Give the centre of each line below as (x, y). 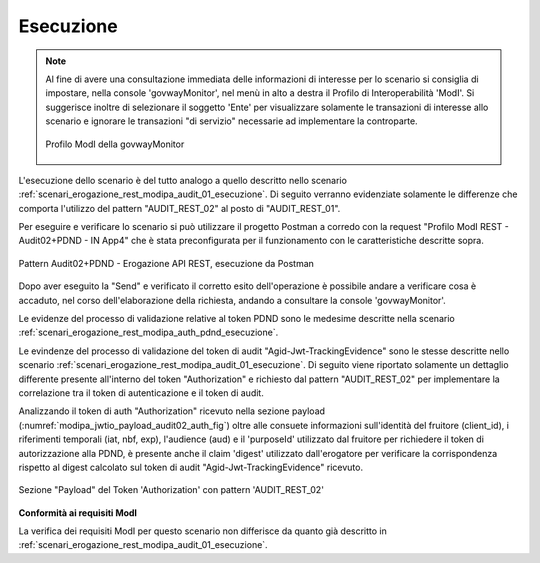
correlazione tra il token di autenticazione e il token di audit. (141, 392)
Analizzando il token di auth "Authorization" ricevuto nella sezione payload (171, 411)
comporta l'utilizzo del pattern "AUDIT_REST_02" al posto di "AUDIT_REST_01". (179, 208)
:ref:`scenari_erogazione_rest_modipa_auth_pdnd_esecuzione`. (148, 332)
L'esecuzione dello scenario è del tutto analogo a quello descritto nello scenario (182, 180)
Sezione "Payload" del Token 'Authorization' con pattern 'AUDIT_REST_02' (171, 490)
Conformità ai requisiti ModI (78, 512)
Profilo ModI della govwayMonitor (115, 144)
